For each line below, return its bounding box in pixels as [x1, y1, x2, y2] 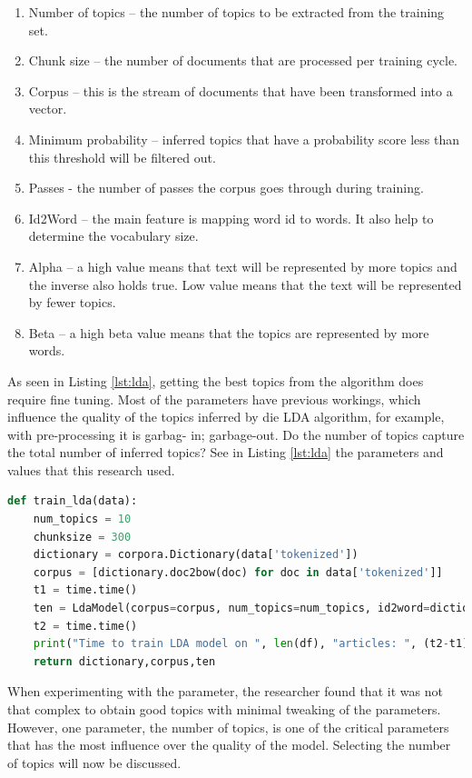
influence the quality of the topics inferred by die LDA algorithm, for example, [7, 407, 445, 426]
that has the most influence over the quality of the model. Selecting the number [7, 735, 451, 754]
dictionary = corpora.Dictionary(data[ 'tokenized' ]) [33, 548, 359, 562]
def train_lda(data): [7, 494, 138, 508]
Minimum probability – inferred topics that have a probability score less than [28, 129, 460, 148]
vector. [28, 99, 67, 118]
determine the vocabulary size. [28, 226, 199, 245]
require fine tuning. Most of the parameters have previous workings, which [7, 389, 421, 408]
